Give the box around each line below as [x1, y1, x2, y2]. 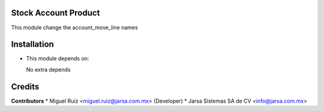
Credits [11, 81, 40, 92]
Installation [11, 39, 54, 50]
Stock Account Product [11, 8, 100, 18]
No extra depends [26, 66, 71, 73]
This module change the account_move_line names [11, 24, 138, 31]
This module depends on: [26, 55, 89, 62]
